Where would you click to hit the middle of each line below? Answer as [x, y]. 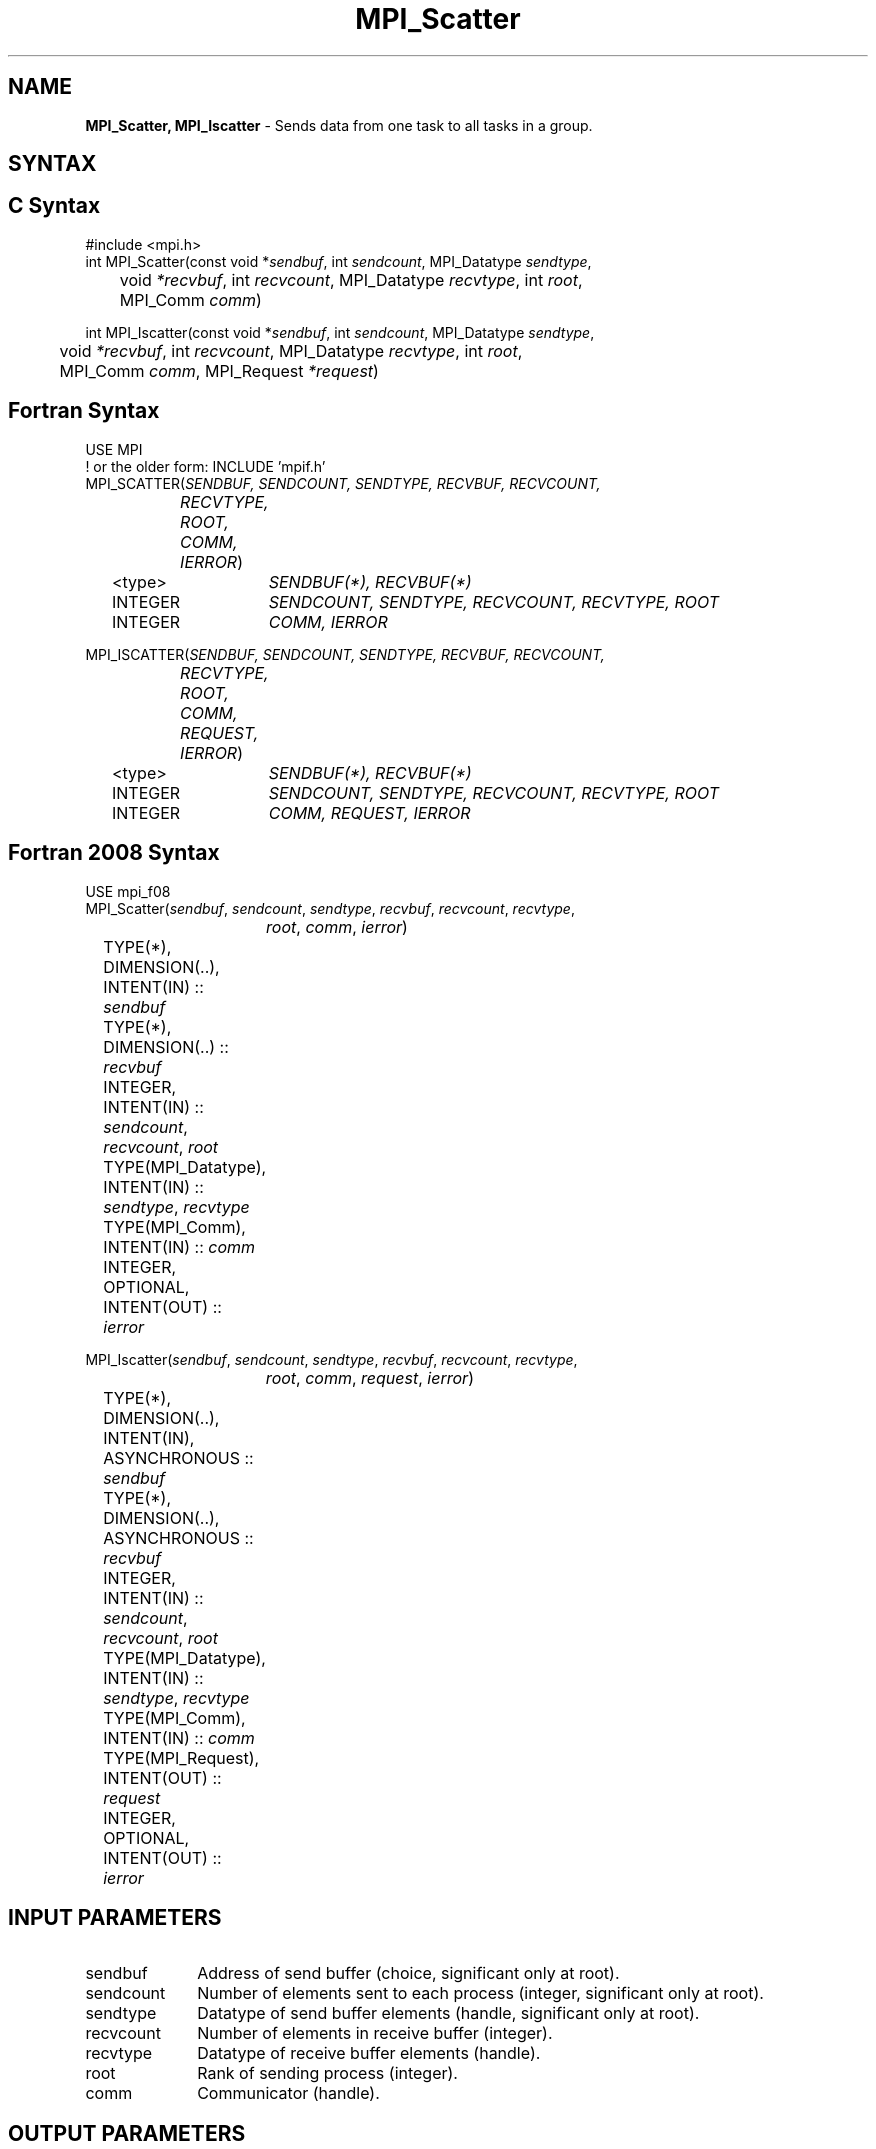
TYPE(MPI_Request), [181, 1757]
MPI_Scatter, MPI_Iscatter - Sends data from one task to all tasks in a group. [339, 125]
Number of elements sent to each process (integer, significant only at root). [480, 1993]
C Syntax [54, 206]
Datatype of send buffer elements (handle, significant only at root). [448, 2013]
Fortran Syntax [84, 411]
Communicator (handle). [288, 2093]
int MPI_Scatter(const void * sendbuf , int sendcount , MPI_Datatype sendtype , [338, 261]
